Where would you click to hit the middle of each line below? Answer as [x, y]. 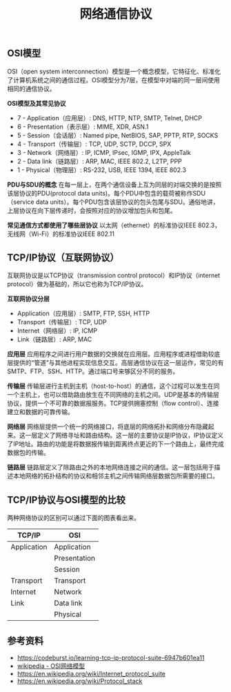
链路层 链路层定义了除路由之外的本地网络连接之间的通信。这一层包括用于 [111, 467]
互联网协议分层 [28, 299]
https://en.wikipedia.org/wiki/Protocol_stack [80, 681]
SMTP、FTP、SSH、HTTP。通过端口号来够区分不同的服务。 [93, 371]
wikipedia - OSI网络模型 [51, 666]
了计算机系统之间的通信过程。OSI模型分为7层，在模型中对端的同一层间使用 [114, 80]
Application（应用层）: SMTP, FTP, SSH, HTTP [83, 314]
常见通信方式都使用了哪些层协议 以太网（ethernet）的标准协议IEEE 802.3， [114, 225]
